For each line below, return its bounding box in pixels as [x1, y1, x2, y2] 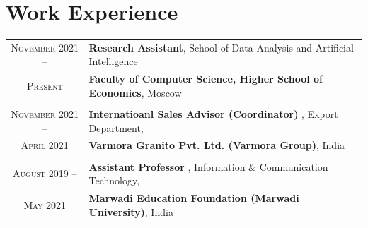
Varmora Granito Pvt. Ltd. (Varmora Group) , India [88, 138, 345, 152]
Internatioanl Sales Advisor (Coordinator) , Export [88, 107, 338, 121]
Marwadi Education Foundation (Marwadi [88, 190, 299, 205]
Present [26, 78, 63, 93]
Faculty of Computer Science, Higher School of [88, 71, 323, 86]
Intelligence [88, 54, 138, 68]
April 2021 [21, 138, 69, 152]
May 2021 [23, 197, 67, 212]
